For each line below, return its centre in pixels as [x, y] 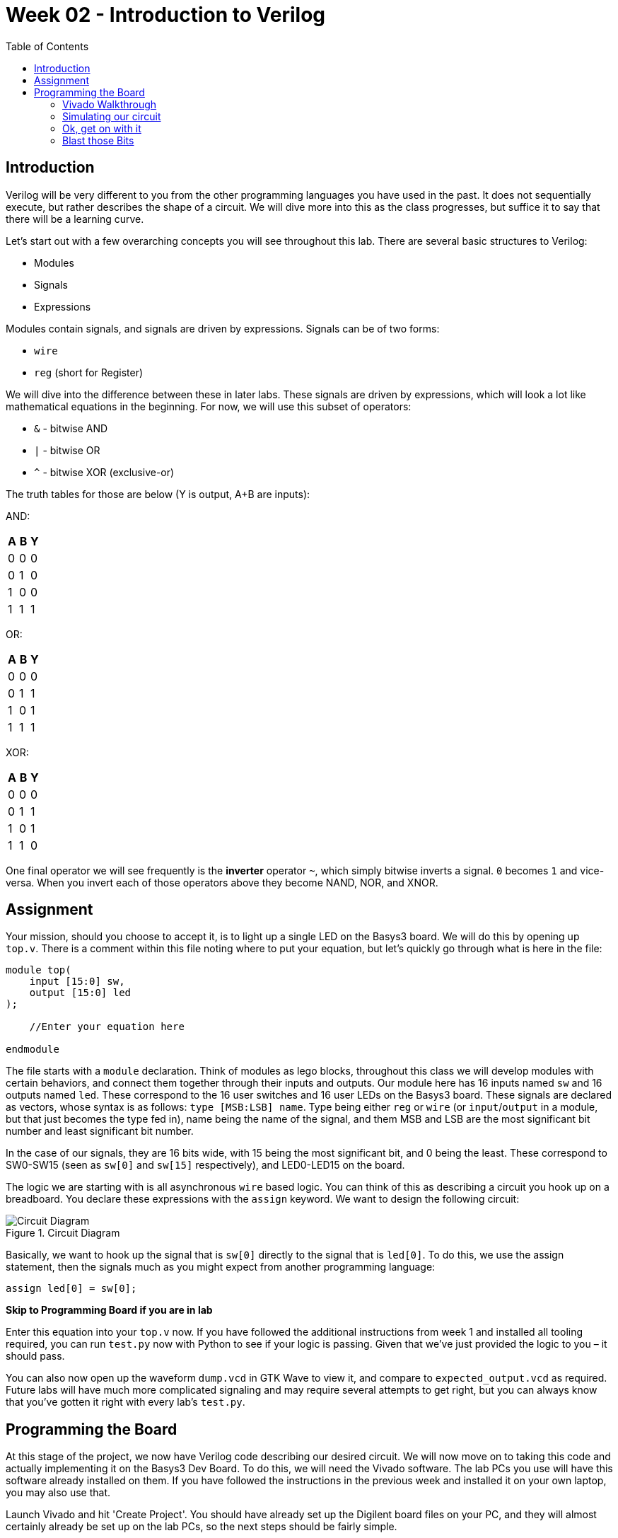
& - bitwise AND [71, 428]
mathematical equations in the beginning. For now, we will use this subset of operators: [209, 406]
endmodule [33, 1050]
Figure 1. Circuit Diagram [63, 1233]
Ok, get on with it [102, 128]
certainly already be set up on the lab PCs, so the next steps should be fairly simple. [202, 1527]
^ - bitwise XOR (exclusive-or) [104, 472]
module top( [39, 970]
